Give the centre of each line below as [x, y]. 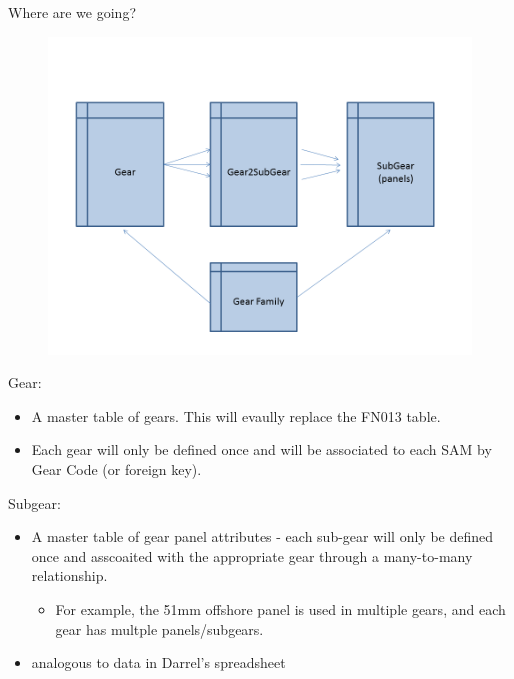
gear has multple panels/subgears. [159, 628]
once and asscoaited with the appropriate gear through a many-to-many [252, 555]
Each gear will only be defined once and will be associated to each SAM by [261, 449]
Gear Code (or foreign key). [116, 468]
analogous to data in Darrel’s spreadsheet [158, 662]
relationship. [69, 575]
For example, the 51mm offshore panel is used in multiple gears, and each [280, 608]
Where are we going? [72, 12]
